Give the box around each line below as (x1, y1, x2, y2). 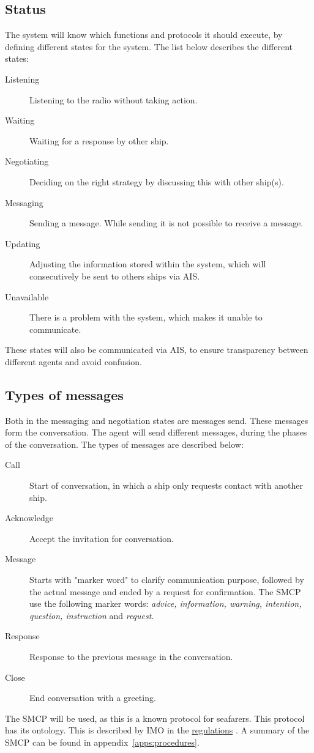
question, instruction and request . (29, 609, 154, 621)
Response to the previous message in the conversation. (29, 650, 233, 662)
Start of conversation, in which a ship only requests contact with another (29, 479, 303, 492)
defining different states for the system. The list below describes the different (5, 40, 293, 53)
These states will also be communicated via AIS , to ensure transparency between (5, 343, 308, 356)
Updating (5, 237, 40, 250)
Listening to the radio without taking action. (29, 93, 198, 106)
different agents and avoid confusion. (5, 355, 142, 368)
